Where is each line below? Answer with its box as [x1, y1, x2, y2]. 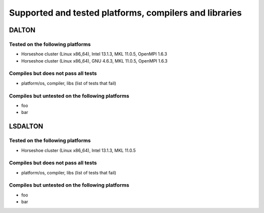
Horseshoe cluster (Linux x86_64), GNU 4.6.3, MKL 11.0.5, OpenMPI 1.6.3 [21, 58, 168, 64]
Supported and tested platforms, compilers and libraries [9, 7, 242, 18]
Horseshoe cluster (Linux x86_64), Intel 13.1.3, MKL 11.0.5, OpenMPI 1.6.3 [21, 51, 167, 57]
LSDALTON [9, 122, 44, 130]
